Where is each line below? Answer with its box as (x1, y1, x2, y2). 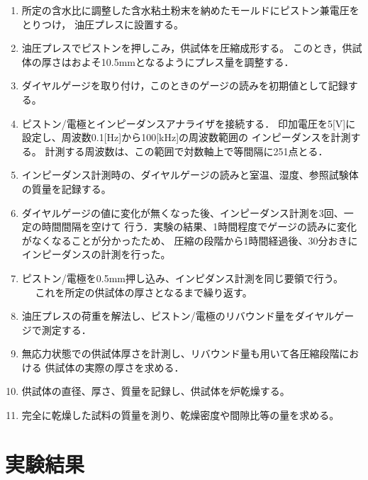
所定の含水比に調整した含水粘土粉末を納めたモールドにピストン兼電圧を (21, 3, 359, 17)
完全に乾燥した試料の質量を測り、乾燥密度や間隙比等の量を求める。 (21, 408, 340, 423)
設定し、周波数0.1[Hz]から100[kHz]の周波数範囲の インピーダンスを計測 (21, 130, 351, 145)
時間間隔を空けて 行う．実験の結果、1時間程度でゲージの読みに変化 (41, 219, 357, 234)
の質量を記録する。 (21, 181, 111, 196)
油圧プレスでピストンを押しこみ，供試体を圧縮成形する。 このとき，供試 (21, 40, 362, 55)
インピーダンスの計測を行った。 (21, 247, 171, 262)
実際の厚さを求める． (84, 359, 184, 374)
